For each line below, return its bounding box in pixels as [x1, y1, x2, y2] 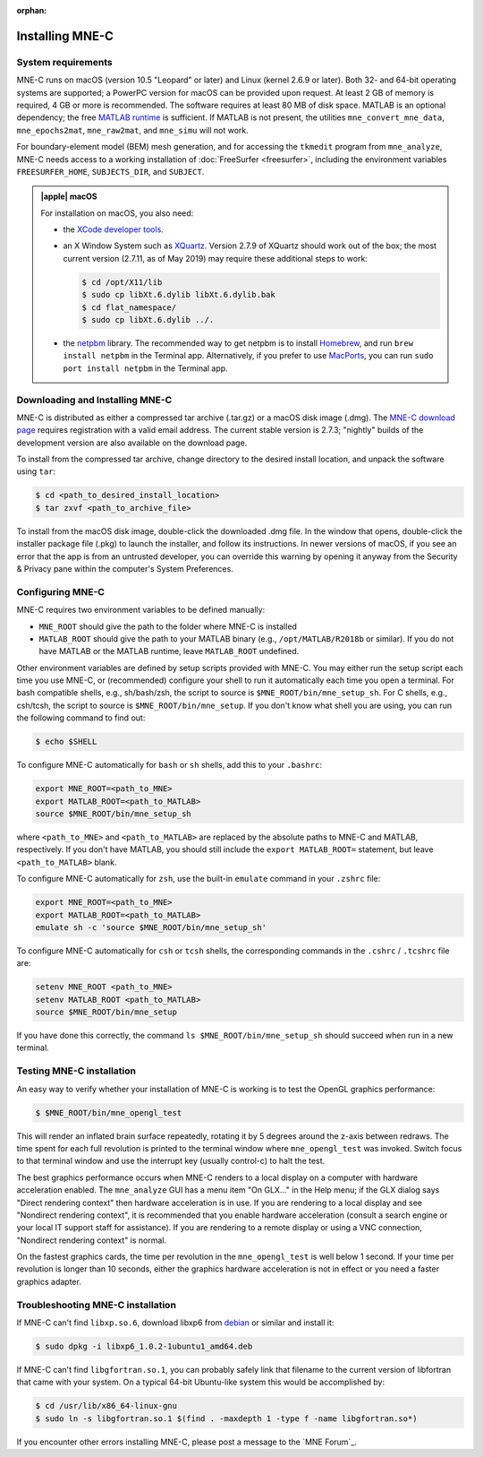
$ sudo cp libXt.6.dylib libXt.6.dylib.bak [81, 289, 276, 300]
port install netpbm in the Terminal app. [63, 363, 228, 374]
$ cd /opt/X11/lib [81, 277, 163, 287]
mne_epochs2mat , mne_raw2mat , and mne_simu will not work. [16, 125, 250, 135]
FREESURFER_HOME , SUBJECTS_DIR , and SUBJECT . [16, 166, 205, 177]
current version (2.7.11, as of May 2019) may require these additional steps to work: [63, 253, 369, 263]
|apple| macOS [40, 191, 97, 202]
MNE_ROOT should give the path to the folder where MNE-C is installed [38, 621, 297, 632]
